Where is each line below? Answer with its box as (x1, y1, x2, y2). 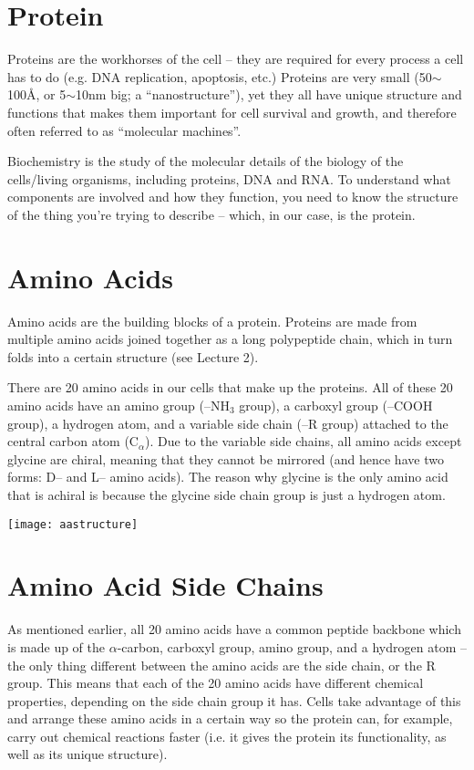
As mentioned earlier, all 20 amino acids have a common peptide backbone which (7, 619, 461, 639)
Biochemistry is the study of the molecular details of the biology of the (7, 151, 404, 171)
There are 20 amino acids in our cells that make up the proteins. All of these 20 (7, 378, 453, 397)
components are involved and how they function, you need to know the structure (7, 187, 459, 206)
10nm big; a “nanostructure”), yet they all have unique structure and (76, 85, 462, 104)
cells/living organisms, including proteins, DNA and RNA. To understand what (7, 169, 451, 188)
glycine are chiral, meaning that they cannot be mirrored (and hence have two (7, 449, 444, 468)
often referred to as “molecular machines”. (7, 120, 242, 140)
